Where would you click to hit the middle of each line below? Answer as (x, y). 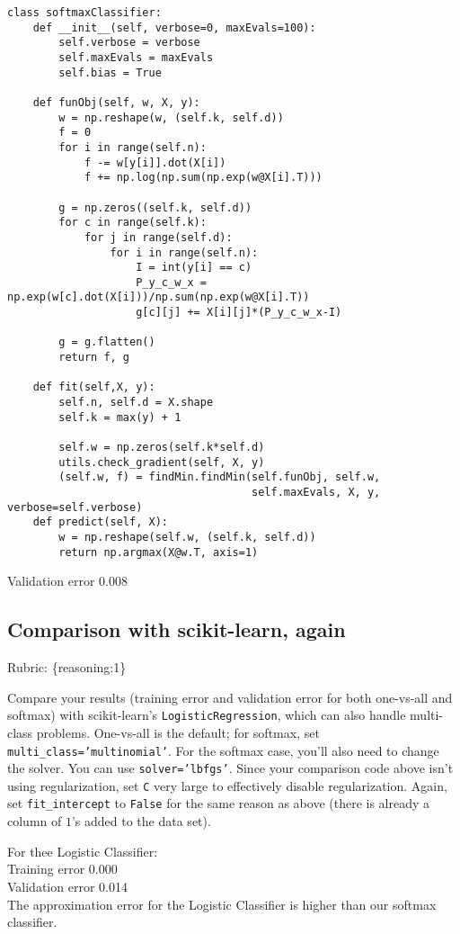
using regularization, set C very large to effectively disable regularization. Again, (227, 785)
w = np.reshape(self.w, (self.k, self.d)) (187, 537)
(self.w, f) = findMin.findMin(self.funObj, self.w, (220, 477)
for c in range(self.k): (133, 223)
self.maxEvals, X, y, (316, 492)
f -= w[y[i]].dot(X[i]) (155, 162)
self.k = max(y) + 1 (120, 417)
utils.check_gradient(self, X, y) (162, 462)
